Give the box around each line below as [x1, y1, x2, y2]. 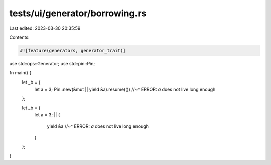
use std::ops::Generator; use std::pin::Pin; [9, 60, 95, 66]
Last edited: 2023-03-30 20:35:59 [9, 25, 81, 31]
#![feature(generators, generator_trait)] [20, 48, 126, 53]
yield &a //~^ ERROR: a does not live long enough [47, 123, 149, 129]
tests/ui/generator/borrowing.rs [9, 8, 147, 19]
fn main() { [9, 70, 32, 76]
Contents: [9, 34, 30, 40]
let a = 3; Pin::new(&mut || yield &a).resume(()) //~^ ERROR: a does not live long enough [34, 86, 216, 93]
